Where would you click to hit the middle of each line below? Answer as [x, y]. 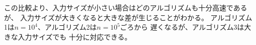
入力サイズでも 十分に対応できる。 [74, 36]
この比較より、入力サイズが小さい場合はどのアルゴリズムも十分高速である [126, 7]
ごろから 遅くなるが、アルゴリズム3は [182, 27]
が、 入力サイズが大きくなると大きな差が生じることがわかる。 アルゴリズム [128, 17]
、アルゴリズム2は [67, 27]
